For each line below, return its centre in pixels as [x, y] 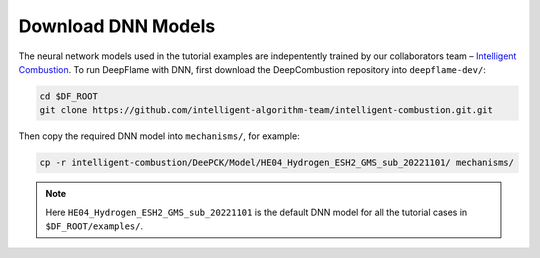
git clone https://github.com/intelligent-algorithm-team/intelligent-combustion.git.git [266, 110]
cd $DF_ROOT [69, 96]
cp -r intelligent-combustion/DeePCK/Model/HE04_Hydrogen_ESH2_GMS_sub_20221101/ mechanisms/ [277, 163]
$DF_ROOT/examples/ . [94, 226]
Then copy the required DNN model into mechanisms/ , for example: [159, 136]
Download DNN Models [117, 26]
